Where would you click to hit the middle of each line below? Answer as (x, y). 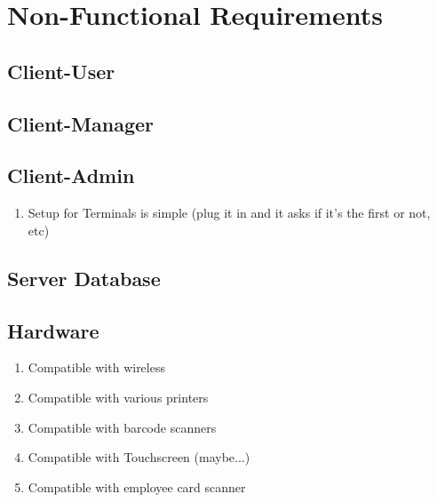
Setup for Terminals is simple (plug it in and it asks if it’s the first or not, (229, 213)
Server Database (84, 278)
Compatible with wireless (96, 367)
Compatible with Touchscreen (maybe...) (139, 457)
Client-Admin (71, 175)
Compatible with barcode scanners (122, 427)
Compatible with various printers (118, 397)
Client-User (61, 71)
